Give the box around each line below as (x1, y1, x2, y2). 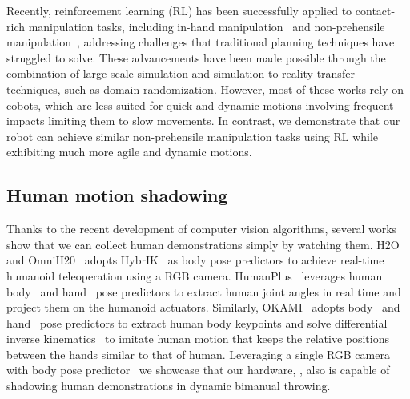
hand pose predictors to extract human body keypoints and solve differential (6, 314, 388, 331)
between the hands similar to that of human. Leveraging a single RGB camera (6, 345, 390, 362)
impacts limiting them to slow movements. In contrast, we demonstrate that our (6, 112, 400, 129)
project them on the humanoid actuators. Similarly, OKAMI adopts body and (6, 299, 400, 316)
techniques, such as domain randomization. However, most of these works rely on (6, 80, 404, 97)
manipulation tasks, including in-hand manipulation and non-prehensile (28, 18, 385, 34)
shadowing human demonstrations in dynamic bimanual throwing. (6, 377, 331, 394)
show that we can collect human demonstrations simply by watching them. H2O (6, 236, 400, 252)
